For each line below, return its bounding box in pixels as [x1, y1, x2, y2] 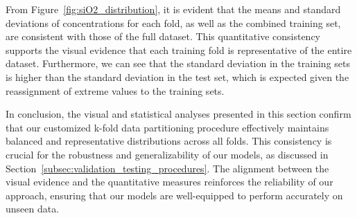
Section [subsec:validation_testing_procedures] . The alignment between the [6, 161, 329, 175]
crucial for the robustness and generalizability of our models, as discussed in [6, 147, 329, 161]
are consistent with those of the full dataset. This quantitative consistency [6, 29, 321, 44]
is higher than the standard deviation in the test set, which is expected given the [6, 69, 349, 84]
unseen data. [6, 201, 60, 216]
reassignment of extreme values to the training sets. [6, 83, 225, 98]
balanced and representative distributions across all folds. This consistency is [6, 134, 332, 148]
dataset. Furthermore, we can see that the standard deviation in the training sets [6, 56, 350, 71]
